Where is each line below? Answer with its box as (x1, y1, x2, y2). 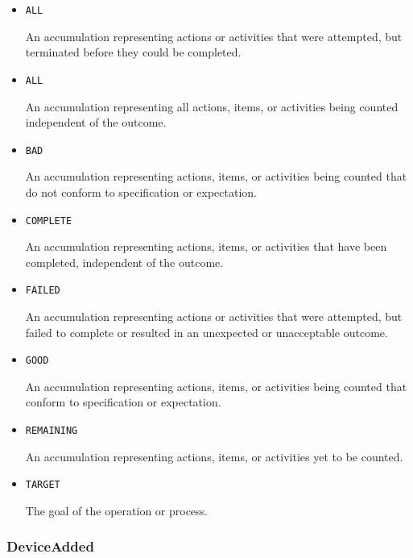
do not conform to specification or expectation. (25, 183, 257, 200)
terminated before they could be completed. (25, 44, 242, 60)
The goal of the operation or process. (25, 502, 209, 518)
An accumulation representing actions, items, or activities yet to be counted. (25, 448, 403, 464)
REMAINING (25, 425, 78, 437)
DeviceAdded (6, 536, 94, 556)
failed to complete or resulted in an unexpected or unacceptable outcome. (25, 323, 388, 340)
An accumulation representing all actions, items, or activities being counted (25, 98, 399, 115)
